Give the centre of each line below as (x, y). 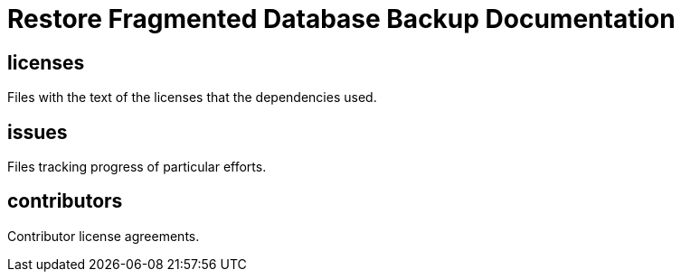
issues (38, 132)
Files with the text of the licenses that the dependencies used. (192, 98)
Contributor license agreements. (104, 236)
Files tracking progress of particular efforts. (137, 167)
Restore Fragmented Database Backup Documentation (341, 19)
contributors (65, 201)
